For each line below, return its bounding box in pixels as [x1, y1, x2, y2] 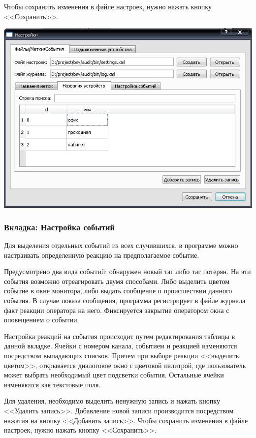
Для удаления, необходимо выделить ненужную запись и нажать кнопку [4, 396, 220, 406]
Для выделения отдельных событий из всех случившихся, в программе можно [4, 240, 238, 250]
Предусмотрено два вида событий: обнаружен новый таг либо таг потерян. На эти [4, 266, 251, 277]
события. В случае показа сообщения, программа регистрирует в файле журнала [4, 295, 246, 305]
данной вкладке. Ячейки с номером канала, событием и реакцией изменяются [4, 341, 237, 351]
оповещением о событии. [4, 314, 79, 325]
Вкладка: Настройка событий [4, 220, 115, 233]
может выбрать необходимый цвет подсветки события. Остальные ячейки [4, 370, 224, 380]
